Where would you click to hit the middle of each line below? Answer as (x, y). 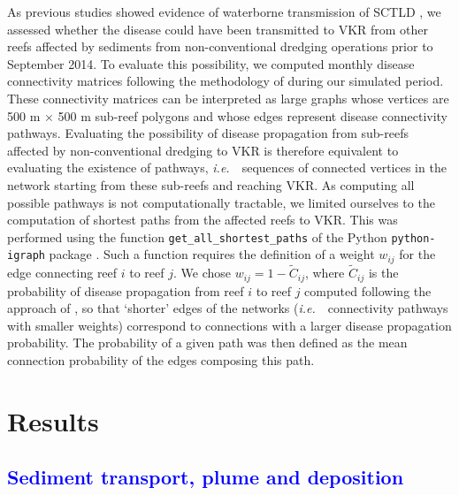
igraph (26, 256)
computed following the (368, 290)
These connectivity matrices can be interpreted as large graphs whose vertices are (228, 98)
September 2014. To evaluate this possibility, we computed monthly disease (211, 63)
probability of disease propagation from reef (126, 290)
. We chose (203, 273)
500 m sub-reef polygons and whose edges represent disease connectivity (253, 115)
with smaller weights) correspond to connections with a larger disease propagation (229, 325)
